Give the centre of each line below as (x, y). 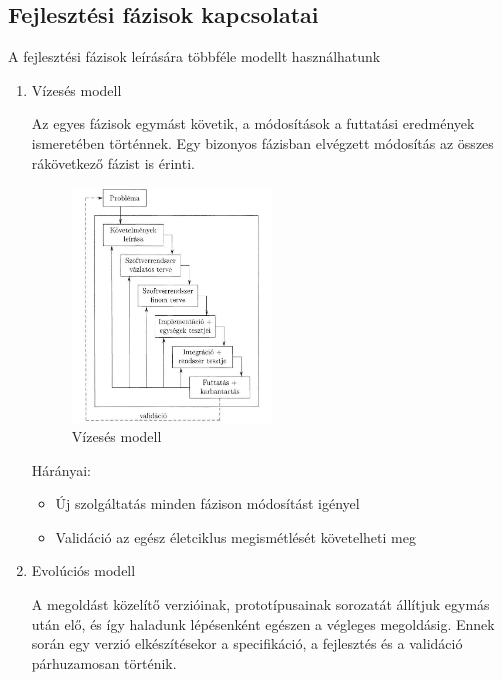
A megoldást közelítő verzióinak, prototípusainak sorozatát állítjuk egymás (260, 604)
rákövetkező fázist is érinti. (113, 162)
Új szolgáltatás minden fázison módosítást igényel (207, 503)
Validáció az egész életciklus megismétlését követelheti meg (235, 536)
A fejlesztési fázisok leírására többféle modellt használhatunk (194, 56)
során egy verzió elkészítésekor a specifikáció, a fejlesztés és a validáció (247, 643)
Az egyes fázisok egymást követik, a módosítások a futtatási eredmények (253, 123)
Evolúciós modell (83, 570)
